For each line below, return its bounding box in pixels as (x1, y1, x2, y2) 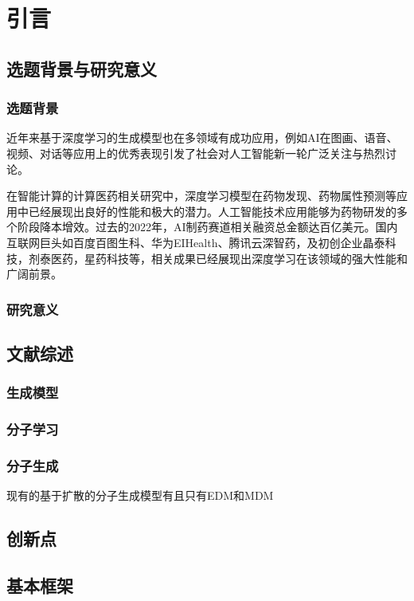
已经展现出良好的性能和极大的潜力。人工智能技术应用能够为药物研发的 (28, 202, 396, 219)
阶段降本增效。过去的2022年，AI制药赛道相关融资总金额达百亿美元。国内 (17, 218, 398, 235)
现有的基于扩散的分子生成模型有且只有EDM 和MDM (6, 487, 274, 504)
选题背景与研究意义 (6, 56, 157, 81)
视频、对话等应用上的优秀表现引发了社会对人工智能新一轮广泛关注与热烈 (6, 144, 385, 161)
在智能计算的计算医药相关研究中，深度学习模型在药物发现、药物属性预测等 (6, 187, 396, 204)
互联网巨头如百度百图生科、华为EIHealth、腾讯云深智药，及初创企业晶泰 (6, 234, 385, 250)
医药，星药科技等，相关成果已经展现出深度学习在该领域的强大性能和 (50, 249, 408, 266)
